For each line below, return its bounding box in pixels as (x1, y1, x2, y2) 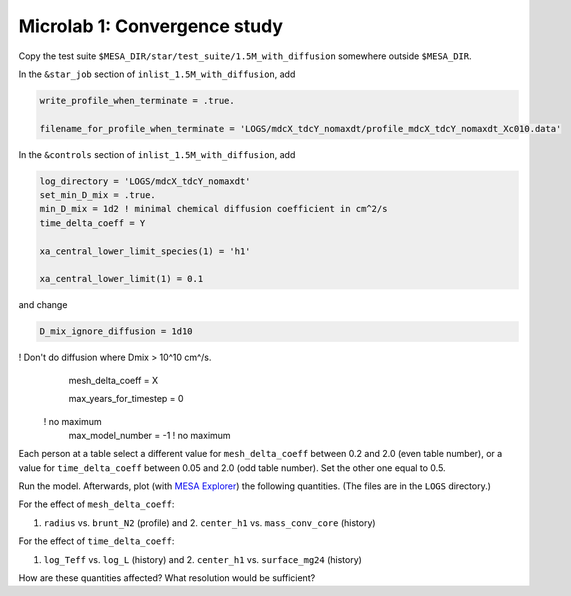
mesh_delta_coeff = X (68, 374, 159, 386)
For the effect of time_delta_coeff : (18, 535, 175, 547)
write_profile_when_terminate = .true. (39, 95, 235, 106)
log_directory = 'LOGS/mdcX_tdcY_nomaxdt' (39, 175, 251, 187)
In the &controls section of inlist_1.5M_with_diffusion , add (18, 148, 296, 160)
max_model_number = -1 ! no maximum (68, 429, 231, 441)
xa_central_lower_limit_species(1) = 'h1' (39, 245, 251, 257)
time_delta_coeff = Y (39, 217, 146, 229)
